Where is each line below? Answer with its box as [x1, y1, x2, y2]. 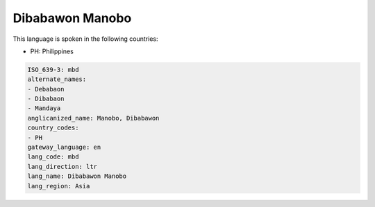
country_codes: [27, 124, 79, 132]
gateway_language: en [27, 143, 101, 152]
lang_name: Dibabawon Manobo [27, 172, 127, 180]
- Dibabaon [27, 95, 65, 103]
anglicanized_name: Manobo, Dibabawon [27, 114, 160, 122]
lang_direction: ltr [27, 163, 97, 170]
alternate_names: [27, 75, 87, 83]
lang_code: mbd [27, 153, 79, 161]
